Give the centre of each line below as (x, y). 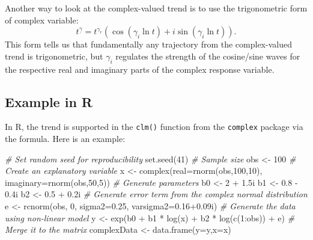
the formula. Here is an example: (65, 139)
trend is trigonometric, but (54, 56)
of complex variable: (42, 20)
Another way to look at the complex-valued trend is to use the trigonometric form (156, 8)
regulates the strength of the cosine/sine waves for (208, 56)
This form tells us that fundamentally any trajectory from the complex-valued (148, 44)
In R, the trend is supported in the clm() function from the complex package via (154, 127)
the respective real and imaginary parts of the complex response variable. (140, 69)
